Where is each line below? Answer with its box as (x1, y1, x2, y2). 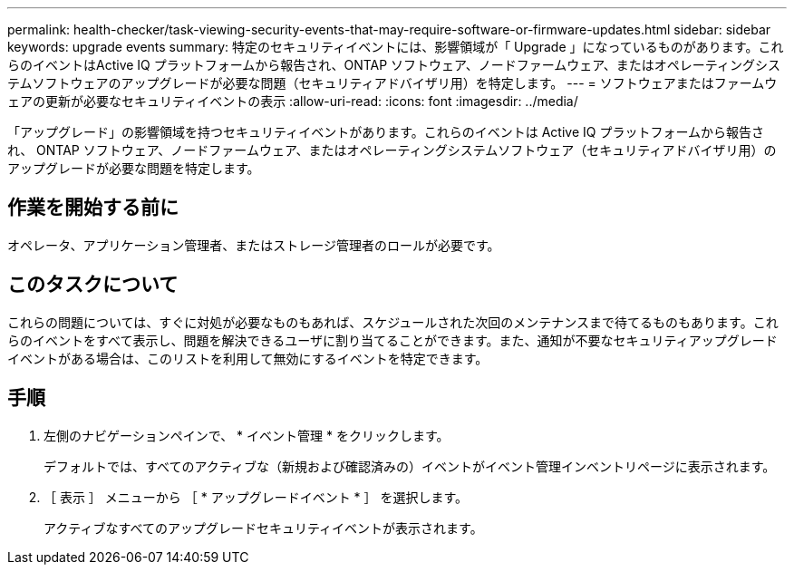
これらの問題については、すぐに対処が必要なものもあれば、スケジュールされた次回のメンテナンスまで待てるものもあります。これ (7, 314, 779, 330)
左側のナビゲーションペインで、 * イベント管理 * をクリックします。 (44, 427, 450, 443)
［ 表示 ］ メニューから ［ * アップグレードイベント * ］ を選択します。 (44, 489, 469, 505)
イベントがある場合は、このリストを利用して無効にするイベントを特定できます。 (7, 350, 489, 366)
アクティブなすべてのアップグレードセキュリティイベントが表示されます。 (44, 519, 483, 536)
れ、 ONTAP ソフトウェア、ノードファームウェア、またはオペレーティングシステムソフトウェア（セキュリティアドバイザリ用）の (7, 142, 777, 158)
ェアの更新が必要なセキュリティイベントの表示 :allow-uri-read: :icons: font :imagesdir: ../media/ (7, 93, 578, 109)
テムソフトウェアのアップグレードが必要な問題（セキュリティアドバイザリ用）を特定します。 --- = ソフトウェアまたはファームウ (7, 75, 778, 91)
